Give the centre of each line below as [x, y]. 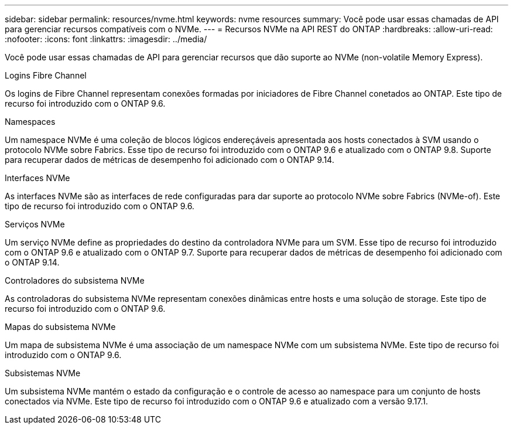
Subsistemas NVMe [43, 373]
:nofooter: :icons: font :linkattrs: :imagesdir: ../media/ [106, 39]
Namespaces [30, 122]
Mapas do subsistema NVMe [60, 327]
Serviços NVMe [35, 224]
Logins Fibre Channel [46, 75]
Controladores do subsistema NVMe [75, 280]
